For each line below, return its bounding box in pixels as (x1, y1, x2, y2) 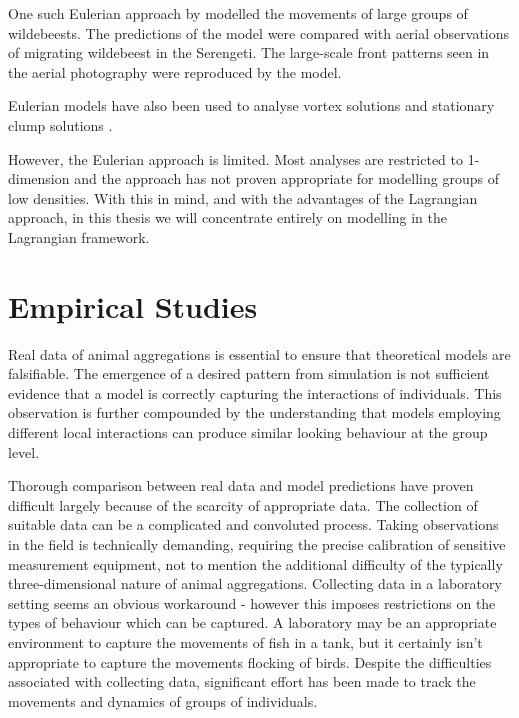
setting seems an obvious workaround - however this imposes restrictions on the (8, 592, 496, 613)
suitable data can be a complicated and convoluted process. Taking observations (8, 514, 499, 535)
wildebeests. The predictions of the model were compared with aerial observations (8, 22, 510, 43)
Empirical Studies (8, 285, 258, 326)
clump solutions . (8, 114, 113, 135)
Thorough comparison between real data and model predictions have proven (8, 475, 474, 496)
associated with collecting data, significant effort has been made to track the (8, 671, 476, 692)
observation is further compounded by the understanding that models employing (8, 402, 501, 423)
